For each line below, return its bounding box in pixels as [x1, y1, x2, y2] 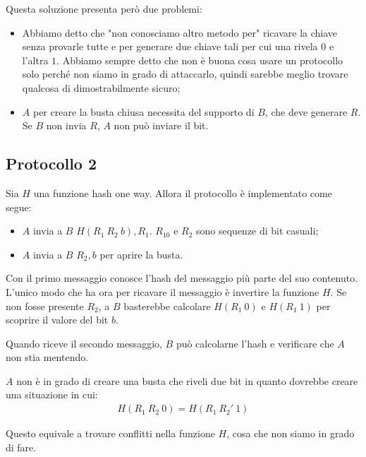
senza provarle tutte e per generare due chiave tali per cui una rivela [22, 39, 318, 54]
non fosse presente [6, 298, 84, 313]
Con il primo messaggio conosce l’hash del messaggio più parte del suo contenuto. [6, 271, 358, 285]
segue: [6, 199, 32, 214]
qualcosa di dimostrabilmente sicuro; [22, 80, 181, 95]
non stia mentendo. [6, 350, 89, 364]
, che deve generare [264, 104, 348, 119]
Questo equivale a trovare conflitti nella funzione [6, 426, 215, 441]
